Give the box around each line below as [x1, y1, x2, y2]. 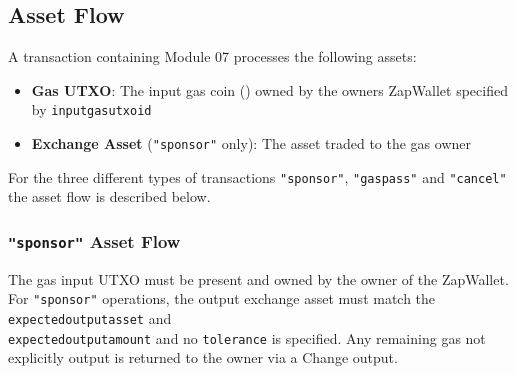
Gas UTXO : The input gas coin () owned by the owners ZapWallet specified [31, 79, 508, 100]
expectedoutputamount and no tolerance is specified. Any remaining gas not [8, 327, 486, 348]
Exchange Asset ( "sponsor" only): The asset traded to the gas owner [31, 133, 471, 154]
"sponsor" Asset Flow [8, 228, 181, 253]
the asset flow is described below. [8, 186, 211, 207]
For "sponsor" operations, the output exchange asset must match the [8, 288, 436, 309]
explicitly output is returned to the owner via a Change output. [8, 347, 398, 368]
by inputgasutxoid [31, 99, 152, 120]
